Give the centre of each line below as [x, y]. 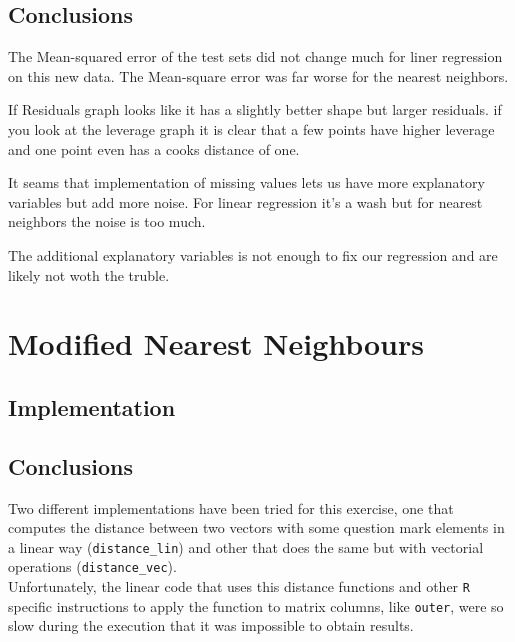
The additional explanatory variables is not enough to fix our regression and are [253, 254]
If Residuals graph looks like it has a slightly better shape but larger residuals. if [255, 109]
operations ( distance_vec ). [92, 566]
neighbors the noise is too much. [107, 221]
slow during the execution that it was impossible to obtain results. [211, 625]
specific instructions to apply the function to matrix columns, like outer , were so [256, 605]
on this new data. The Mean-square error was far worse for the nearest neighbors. [258, 75]
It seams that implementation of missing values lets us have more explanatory [246, 182]
